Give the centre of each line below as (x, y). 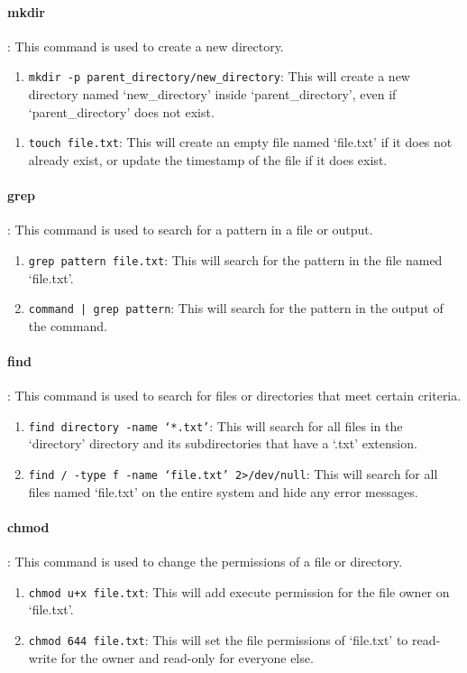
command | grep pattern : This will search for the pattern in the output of (236, 308)
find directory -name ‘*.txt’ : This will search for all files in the (215, 425)
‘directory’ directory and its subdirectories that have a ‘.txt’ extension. (223, 443)
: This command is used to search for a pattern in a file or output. (190, 230)
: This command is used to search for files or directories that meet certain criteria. (234, 396)
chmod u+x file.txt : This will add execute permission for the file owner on (239, 591)
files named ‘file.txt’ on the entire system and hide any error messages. (223, 491)
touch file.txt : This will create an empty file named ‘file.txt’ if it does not (240, 142)
